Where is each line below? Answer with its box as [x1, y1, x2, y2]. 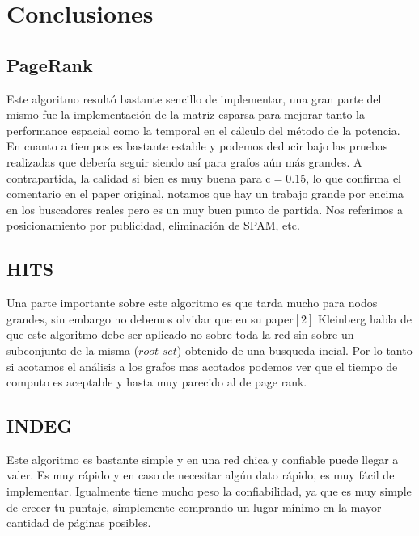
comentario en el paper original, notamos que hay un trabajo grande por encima [6, 185, 404, 202]
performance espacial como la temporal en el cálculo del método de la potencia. [6, 121, 400, 138]
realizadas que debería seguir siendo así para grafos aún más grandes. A [6, 153, 362, 170]
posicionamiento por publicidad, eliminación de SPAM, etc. [6, 217, 300, 234]
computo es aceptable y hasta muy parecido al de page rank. [6, 374, 307, 390]
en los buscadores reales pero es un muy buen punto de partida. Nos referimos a [6, 200, 403, 217]
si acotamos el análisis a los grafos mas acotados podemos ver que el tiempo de [6, 357, 398, 374]
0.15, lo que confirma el [286, 169, 401, 186]
